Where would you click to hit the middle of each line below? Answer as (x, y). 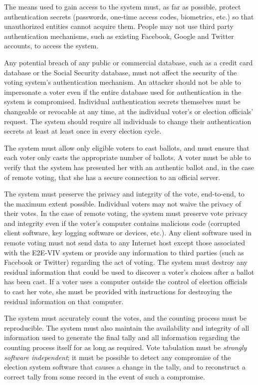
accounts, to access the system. (51, 46)
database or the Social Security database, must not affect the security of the (121, 72)
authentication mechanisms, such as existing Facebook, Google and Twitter (119, 36)
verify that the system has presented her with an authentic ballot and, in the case (129, 167)
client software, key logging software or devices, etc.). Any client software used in (128, 233)
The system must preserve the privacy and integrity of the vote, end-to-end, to (124, 194)
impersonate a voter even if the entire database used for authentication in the (123, 92)
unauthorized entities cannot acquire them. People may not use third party (119, 26)
